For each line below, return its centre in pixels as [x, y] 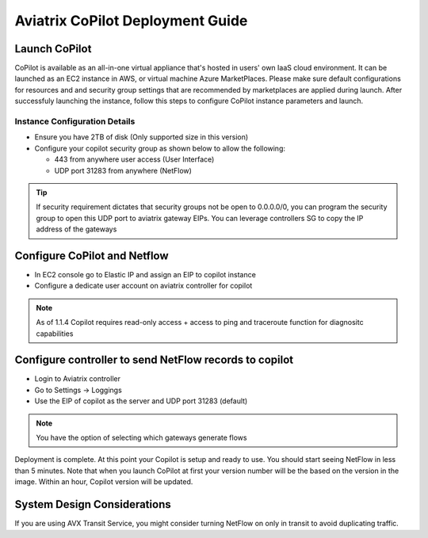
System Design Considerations [93, 504]
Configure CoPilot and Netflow [92, 256]
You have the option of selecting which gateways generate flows [141, 438]
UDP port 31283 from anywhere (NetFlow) [123, 170]
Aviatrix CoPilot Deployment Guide [131, 21]
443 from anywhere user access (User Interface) [134, 159]
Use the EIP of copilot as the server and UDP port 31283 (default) [141, 401]
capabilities [55, 334]
